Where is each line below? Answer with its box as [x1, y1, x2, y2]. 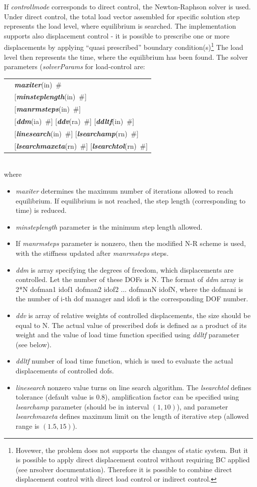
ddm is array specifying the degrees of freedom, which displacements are [15, 264, 234, 275]
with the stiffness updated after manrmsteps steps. [15, 248, 169, 258]
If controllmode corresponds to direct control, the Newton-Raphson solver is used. [4, 1, 251, 11]
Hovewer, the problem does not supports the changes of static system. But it [15, 445, 248, 455]
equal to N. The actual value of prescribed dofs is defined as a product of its [15, 320, 247, 330]
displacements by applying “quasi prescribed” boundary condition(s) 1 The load [4, 41, 243, 52]
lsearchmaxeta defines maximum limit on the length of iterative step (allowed [15, 411, 249, 421]
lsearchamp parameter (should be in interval [15, 401, 149, 411]
